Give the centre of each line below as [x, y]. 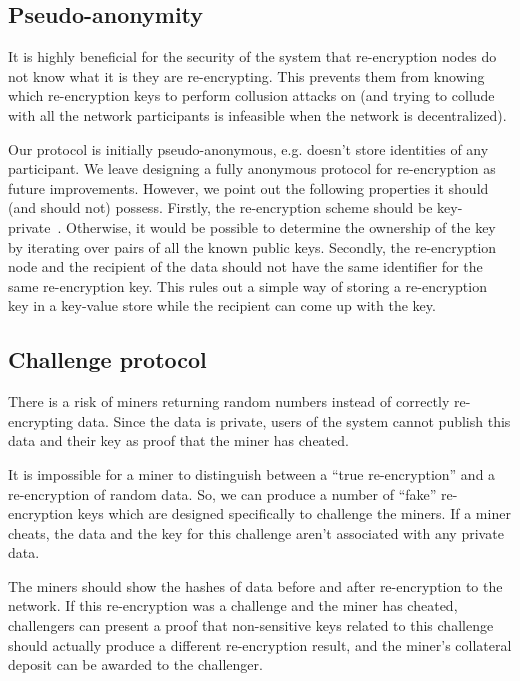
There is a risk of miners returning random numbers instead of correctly [229, 401]
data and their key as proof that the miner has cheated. [178, 440]
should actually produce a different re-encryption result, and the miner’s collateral [260, 644]
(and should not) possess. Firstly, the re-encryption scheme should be [220, 207]
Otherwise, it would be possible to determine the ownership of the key [280, 226]
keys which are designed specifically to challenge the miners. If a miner [294, 513]
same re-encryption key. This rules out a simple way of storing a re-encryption [247, 285]
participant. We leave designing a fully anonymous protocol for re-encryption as [252, 168]
